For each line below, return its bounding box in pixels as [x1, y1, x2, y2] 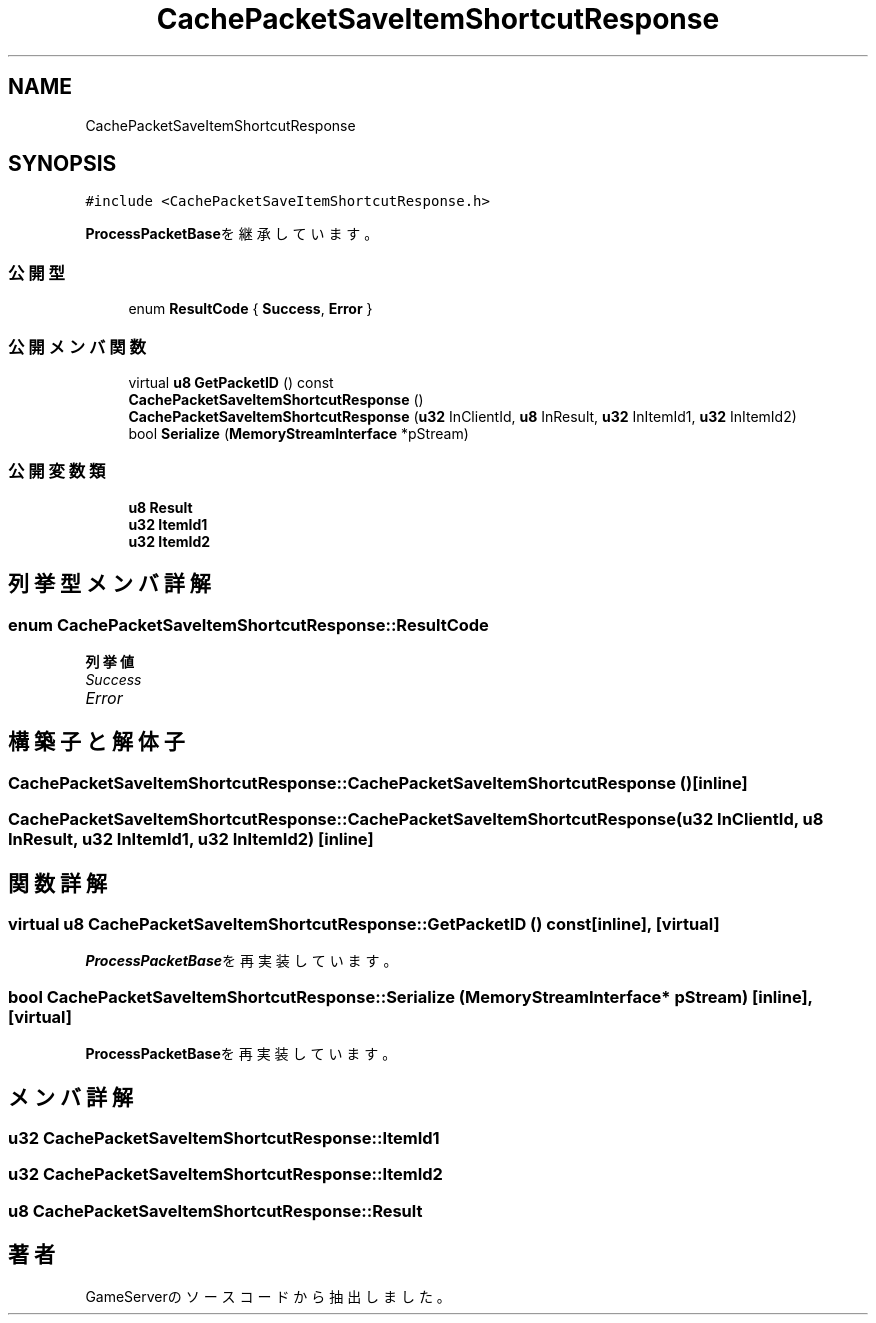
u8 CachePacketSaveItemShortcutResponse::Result [8, 1200, 423, 1221]
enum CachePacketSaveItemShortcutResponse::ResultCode [8, 614, 489, 635]
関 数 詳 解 [8, 870, 107, 896]
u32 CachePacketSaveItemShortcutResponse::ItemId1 [8, 1127, 440, 1148]
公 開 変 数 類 [8, 461, 106, 482]
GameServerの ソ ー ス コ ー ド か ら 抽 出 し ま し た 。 [85, 1287, 451, 1305]
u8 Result [128, 498, 193, 516]
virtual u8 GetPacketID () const [128, 373, 334, 391]
